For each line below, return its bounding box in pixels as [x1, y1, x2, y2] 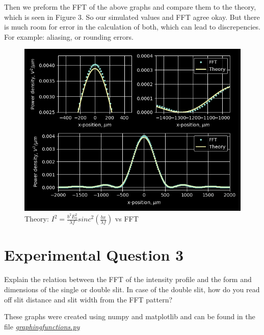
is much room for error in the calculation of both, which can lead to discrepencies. [4, 21, 260, 32]
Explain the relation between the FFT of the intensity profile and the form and [4, 274, 252, 285]
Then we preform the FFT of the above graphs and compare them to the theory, [4, 2, 256, 12]
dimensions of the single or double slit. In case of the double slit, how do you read [4, 284, 260, 294]
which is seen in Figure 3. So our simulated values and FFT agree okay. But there [4, 11, 260, 22]
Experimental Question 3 [4, 244, 184, 265]
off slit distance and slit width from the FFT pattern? [4, 294, 173, 304]
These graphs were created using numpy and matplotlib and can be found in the [4, 311, 255, 322]
